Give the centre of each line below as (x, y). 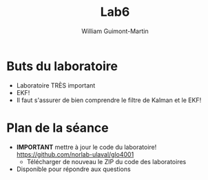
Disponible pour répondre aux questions (74, 169)
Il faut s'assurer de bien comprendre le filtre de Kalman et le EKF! (109, 100)
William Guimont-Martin (115, 31)
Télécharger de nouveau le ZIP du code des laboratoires (106, 161)
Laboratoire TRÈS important (56, 85)
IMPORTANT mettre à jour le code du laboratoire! (86, 147)
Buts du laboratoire (62, 66)
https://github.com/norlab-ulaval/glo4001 (75, 154)
